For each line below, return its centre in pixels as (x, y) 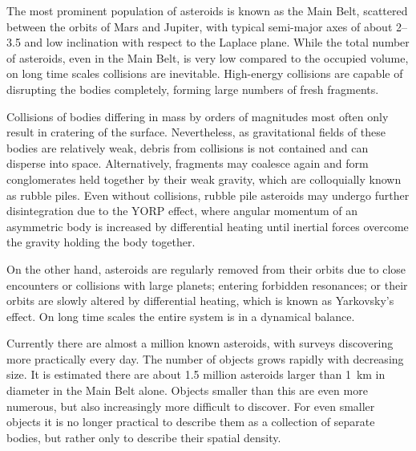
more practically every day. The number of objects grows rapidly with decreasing (205, 358)
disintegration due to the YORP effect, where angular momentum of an (182, 211)
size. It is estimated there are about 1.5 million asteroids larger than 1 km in (196, 374)
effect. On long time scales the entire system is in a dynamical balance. (181, 316)
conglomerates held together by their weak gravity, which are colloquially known (204, 179)
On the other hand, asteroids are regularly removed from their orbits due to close (206, 268)
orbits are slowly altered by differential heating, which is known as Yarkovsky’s (200, 301)
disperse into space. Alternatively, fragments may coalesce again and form (188, 163)
